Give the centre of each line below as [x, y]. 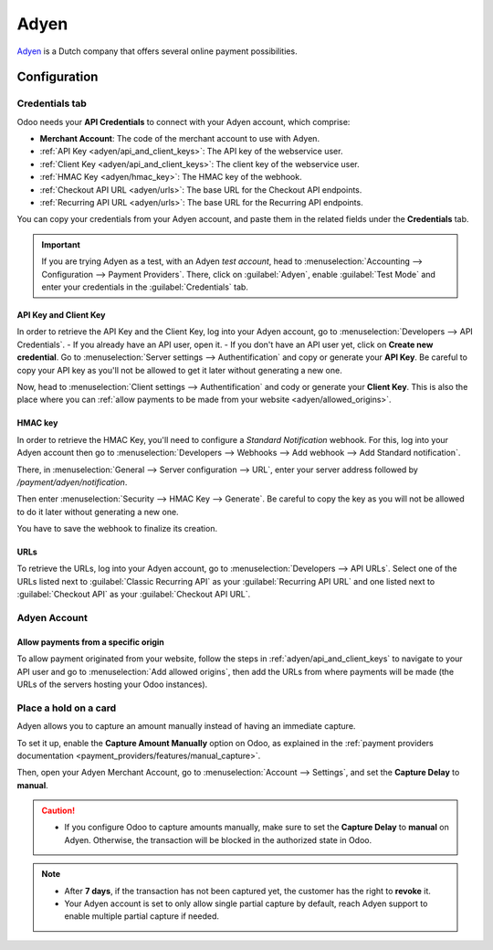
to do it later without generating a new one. [98, 512]
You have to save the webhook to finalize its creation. [117, 529]
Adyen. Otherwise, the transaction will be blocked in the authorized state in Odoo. [218, 839]
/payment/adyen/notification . [72, 482]
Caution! [58, 811]
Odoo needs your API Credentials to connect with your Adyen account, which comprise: [184, 121]
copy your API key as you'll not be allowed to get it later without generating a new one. [179, 370]
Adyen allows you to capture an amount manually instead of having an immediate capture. [186, 726]
